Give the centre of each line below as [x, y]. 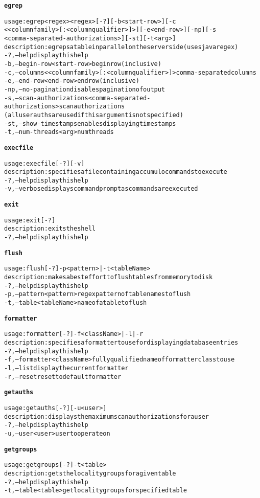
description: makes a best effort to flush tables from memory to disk [109, 277]
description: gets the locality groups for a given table [90, 473]
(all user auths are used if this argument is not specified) [94, 115]
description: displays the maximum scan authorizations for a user [107, 416]
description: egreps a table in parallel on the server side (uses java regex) [121, 47]
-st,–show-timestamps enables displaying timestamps [90, 123]
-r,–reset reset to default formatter [63, 377]
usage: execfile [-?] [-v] [44, 163]
